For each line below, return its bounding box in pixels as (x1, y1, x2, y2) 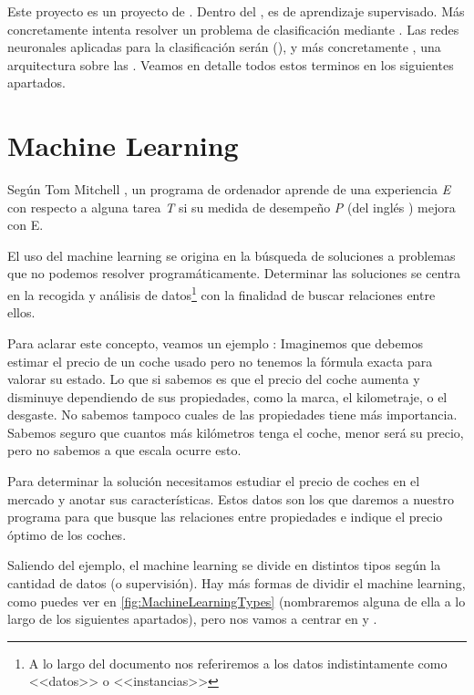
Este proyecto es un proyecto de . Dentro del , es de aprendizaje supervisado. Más (7, 2, 465, 20)
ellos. (7, 303, 36, 322)
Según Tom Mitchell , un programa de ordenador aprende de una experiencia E (7, 180, 451, 199)
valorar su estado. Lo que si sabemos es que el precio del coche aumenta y (7, 369, 420, 389)
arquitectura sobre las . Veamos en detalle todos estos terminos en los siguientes (7, 55, 454, 74)
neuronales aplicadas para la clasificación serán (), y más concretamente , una (7, 37, 441, 57)
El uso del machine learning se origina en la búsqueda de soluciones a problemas (7, 245, 456, 265)
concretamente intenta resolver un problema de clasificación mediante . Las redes (7, 19, 459, 38)
